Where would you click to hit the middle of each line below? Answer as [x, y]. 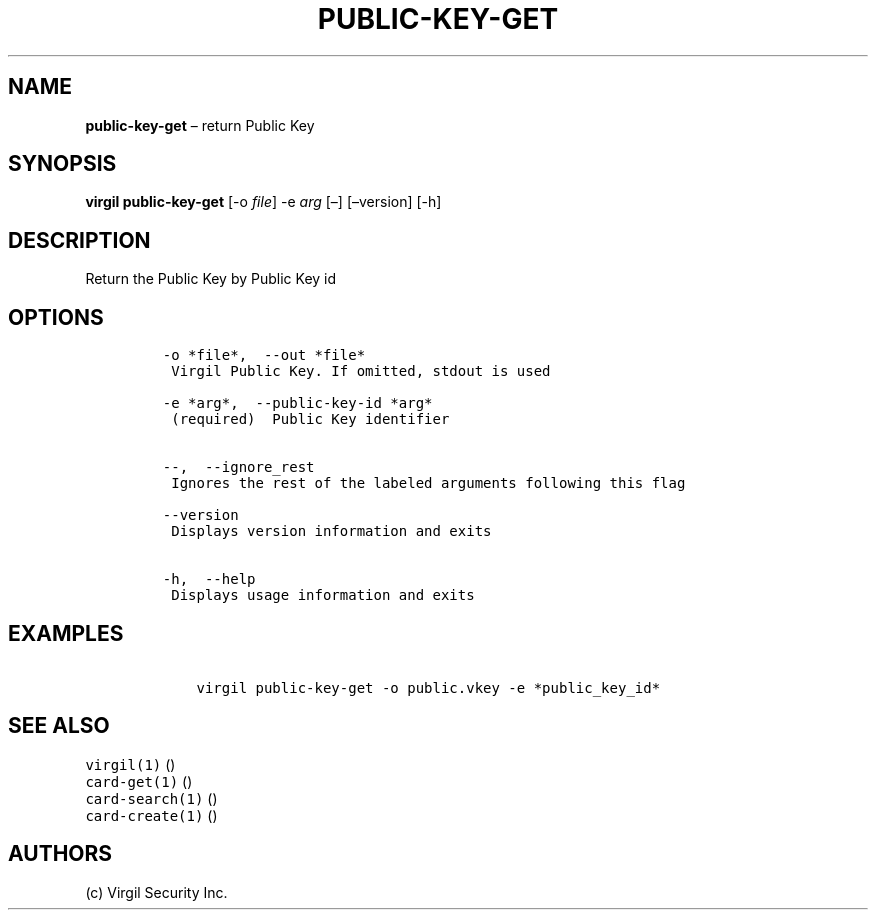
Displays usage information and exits [323, 595]
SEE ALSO [59, 726]
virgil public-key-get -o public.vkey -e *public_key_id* [428, 687]
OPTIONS [56, 317]
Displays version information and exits [331, 531]
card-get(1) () [139, 781]
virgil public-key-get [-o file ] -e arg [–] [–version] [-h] [263, 202]
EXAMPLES [66, 633]
